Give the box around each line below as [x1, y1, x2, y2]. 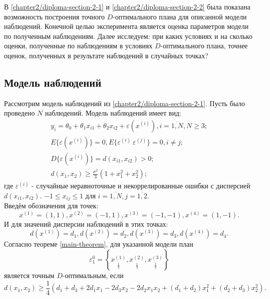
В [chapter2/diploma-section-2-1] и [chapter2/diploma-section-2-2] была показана [4, 1, 251, 11]
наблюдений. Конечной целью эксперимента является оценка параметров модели [4, 21, 249, 31]
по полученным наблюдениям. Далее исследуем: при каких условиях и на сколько [4, 30, 253, 41]
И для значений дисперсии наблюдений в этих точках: [4, 218, 168, 229]
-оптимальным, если [62, 270, 124, 280]
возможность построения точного [4, 11, 105, 21]
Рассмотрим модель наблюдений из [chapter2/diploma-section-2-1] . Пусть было [4, 98, 245, 108]
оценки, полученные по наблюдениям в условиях [4, 40, 153, 51]
